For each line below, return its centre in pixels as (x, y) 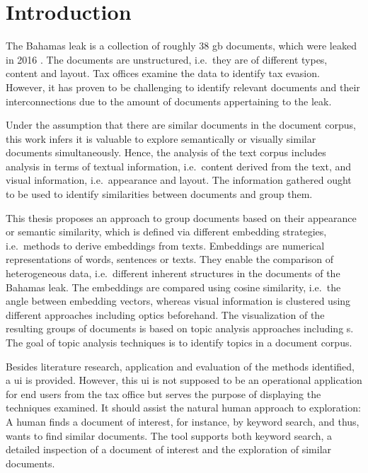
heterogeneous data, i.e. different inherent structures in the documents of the (173, 273)
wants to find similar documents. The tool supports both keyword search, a (169, 435)
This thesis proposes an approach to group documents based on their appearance (181, 217)
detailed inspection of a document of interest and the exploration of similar (169, 449)
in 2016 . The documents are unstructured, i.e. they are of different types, (167, 59)
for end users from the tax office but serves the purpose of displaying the (163, 393)
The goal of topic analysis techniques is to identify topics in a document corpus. (179, 342)
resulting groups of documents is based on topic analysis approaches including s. (180, 328)
